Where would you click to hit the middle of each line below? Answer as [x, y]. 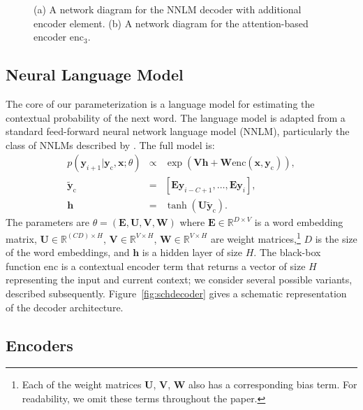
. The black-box [287, 252]
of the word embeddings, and [68, 252]
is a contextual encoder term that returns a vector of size [183, 266]
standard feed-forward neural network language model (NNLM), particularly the [178, 131]
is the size [336, 238]
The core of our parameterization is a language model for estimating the [160, 103]
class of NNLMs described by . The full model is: [110, 144]
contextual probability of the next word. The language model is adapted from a [176, 117]
